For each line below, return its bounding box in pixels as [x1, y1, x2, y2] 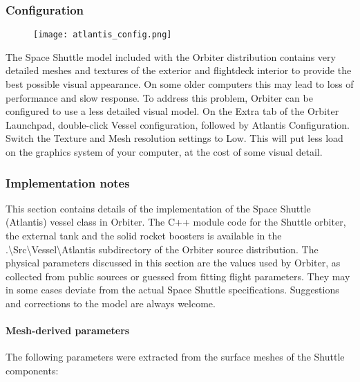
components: [6, 363, 59, 377]
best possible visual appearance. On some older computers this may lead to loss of [6, 77, 354, 91]
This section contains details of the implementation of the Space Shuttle [6, 201, 311, 215]
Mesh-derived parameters [6, 323, 130, 338]
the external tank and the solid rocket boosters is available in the [6, 228, 282, 243]
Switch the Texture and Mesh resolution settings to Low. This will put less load [6, 131, 343, 145]
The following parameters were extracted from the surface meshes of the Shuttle [6, 349, 345, 364]
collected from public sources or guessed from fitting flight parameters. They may [6, 269, 350, 283]
